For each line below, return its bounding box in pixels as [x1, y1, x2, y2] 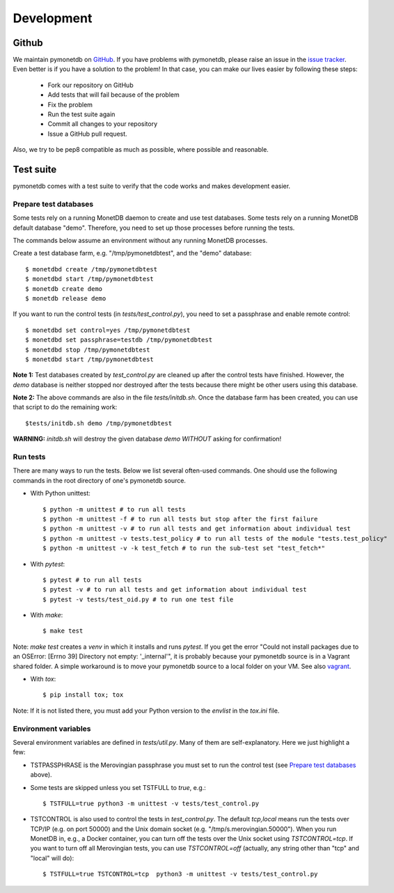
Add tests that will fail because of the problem [47, 90, 180, 99]
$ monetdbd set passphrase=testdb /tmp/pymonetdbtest [25, 336, 212, 344]
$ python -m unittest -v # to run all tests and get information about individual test [42, 525, 352, 532]
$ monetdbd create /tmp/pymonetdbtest [25, 265, 158, 273]
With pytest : [30, 560, 65, 568]
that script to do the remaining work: [13, 403, 118, 411]
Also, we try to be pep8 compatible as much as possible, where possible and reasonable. [13, 145, 269, 154]
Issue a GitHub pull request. [47, 129, 128, 138]
